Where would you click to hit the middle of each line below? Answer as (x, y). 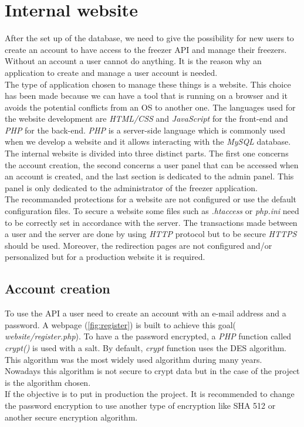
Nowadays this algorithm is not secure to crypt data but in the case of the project (152, 371)
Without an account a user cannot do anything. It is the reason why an (133, 61)
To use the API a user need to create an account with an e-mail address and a (146, 313)
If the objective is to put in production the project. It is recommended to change (150, 394)
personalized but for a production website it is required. (105, 257)
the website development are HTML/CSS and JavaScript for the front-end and (146, 119)
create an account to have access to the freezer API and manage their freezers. (146, 49)
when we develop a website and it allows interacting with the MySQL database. (148, 141)
